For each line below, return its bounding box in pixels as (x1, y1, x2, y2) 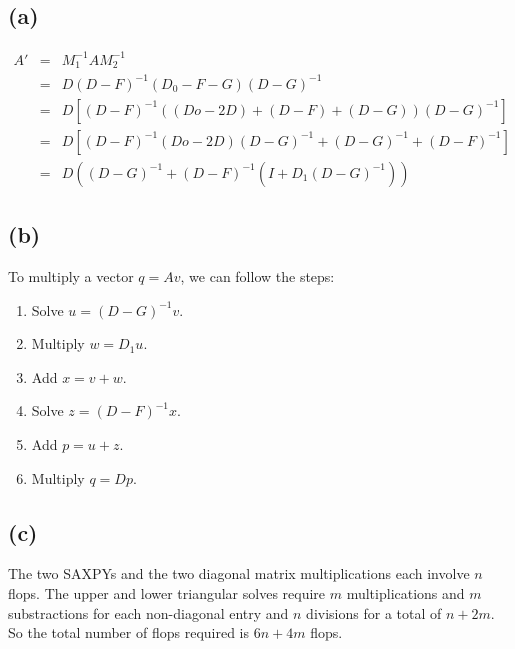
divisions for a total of (306, 602, 442, 623)
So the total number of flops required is (8, 622, 250, 643)
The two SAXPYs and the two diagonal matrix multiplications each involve (8, 563, 470, 584)
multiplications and (346, 582, 465, 603)
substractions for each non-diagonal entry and (8, 602, 289, 623)
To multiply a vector (8, 266, 134, 287)
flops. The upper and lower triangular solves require (8, 582, 326, 603)
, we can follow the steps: (180, 266, 335, 287)
